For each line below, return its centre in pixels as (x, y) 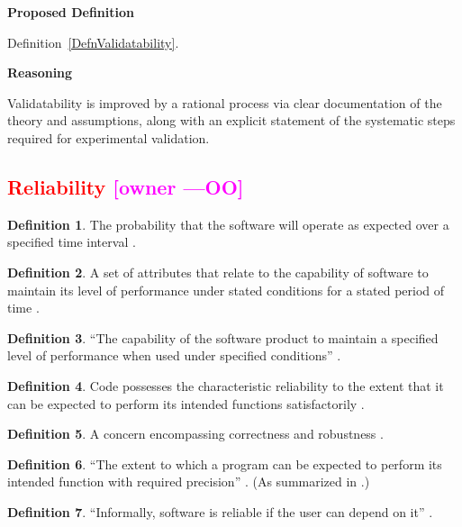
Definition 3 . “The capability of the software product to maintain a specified (223, 337)
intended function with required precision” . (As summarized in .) (189, 482)
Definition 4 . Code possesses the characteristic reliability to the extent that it (226, 385)
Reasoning (40, 73)
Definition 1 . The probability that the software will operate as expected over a (228, 224)
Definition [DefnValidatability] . (93, 42)
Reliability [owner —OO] (126, 186)
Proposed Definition (71, 12)
